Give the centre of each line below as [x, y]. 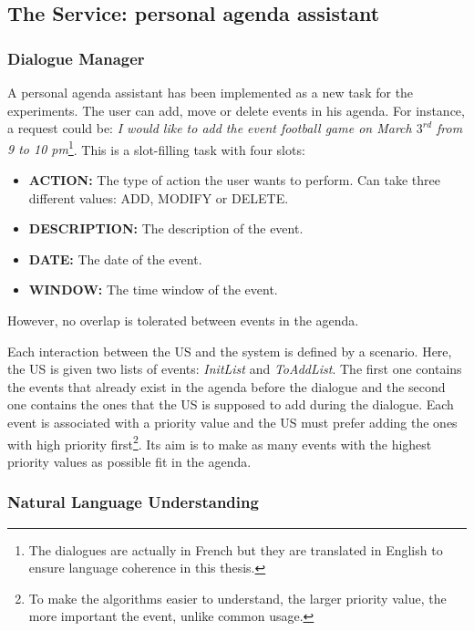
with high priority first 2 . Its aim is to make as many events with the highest [220, 442]
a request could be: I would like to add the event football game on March [210, 128]
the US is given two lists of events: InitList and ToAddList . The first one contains [235, 369]
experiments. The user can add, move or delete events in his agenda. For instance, [236, 110]
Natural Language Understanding [133, 502]
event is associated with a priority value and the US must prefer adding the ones [232, 422]
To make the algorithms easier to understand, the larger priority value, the [237, 598]
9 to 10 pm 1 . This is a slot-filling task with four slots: [156, 148]
